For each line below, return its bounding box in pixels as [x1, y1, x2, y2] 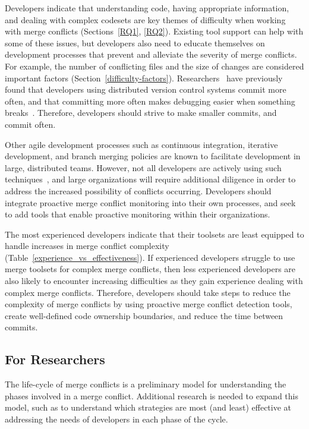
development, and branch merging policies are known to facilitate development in [5, 150, 301, 162]
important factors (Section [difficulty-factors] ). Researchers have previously [5, 71, 283, 84]
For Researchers [5, 350, 105, 368]
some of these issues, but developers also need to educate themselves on [5, 36, 265, 49]
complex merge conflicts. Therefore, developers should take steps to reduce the [5, 286, 291, 298]
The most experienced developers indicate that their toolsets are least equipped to [5, 228, 304, 240]
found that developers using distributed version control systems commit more [5, 83, 286, 96]
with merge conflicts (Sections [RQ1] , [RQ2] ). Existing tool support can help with [5, 25, 304, 37]
